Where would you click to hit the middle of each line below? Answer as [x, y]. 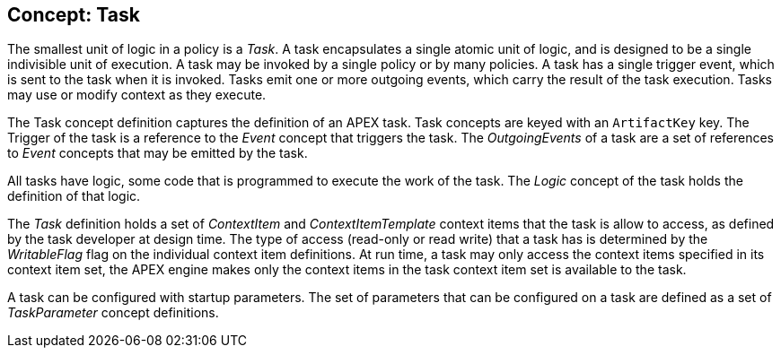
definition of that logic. [74, 196]
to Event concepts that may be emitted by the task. [158, 153]
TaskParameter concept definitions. [113, 313]
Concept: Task [74, 15]
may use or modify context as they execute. [137, 95]
